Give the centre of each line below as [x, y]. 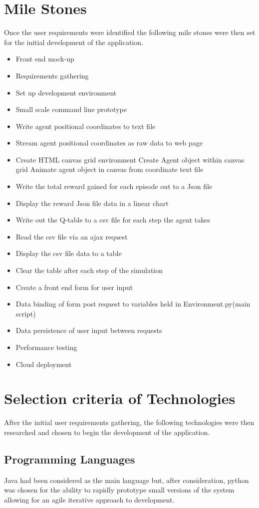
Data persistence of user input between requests [89, 330]
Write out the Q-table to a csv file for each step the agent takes [113, 220]
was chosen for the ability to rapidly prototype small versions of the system [119, 490]
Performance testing [46, 347]
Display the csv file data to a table [69, 253]
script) [26, 313]
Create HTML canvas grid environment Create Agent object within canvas [130, 159]
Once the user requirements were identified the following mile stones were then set [130, 32]
